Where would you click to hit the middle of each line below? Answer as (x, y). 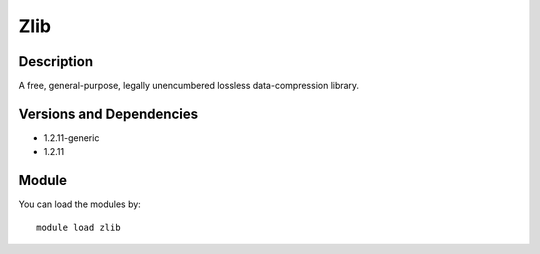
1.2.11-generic (71, 137)
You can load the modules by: (80, 204)
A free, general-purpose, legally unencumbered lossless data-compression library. (189, 86)
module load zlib (78, 227)
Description (56, 61)
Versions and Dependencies (108, 113)
